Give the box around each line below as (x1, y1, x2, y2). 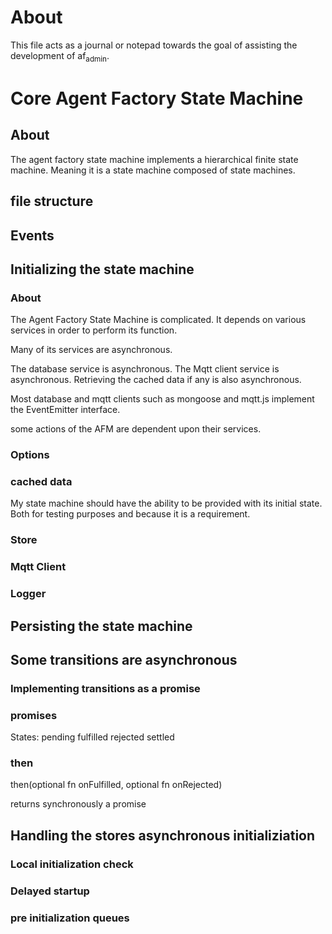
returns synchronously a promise (10, 798, 147, 810)
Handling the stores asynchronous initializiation (10, 827, 316, 844)
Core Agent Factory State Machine (10, 87, 304, 110)
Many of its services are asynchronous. (10, 344, 173, 356)
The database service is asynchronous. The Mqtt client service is (10, 363, 280, 375)
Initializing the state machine (10, 261, 195, 278)
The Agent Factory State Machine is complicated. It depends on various (10, 314, 307, 326)
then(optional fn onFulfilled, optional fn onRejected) (10, 779, 223, 791)
